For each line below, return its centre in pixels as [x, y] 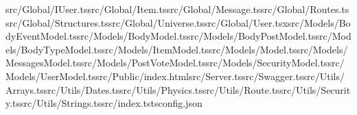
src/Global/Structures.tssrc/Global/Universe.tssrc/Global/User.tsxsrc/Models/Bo [178, 22]
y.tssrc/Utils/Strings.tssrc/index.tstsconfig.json [104, 103]
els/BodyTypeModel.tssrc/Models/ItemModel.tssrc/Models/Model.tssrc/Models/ [177, 49]
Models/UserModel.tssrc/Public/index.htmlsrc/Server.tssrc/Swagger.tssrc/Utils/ [175, 76]
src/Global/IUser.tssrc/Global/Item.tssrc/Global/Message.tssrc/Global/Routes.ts [177, 9]
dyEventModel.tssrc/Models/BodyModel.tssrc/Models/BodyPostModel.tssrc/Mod [178, 36]
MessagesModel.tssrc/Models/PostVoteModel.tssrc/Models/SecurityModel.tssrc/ [175, 63]
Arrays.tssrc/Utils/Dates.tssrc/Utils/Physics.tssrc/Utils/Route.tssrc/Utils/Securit [178, 89]
